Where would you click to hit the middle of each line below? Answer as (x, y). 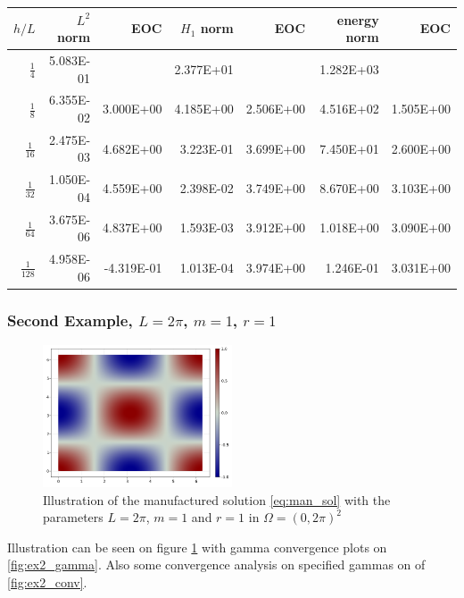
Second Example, (70, 320)
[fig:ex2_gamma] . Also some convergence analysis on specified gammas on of (216, 564)
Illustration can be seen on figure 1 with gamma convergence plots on (197, 547)
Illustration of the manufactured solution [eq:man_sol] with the (217, 499)
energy (358, 19)
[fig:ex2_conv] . (47, 582)
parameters (73, 517)
